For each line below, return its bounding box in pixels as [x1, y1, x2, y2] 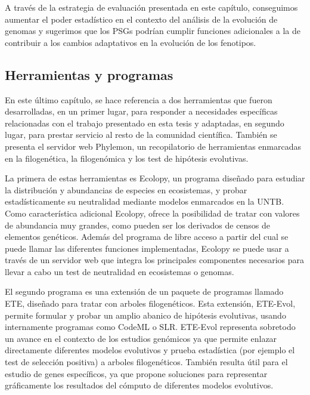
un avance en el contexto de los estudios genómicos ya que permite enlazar [5, 332, 277, 344]
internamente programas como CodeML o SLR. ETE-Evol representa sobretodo [5, 320, 296, 333]
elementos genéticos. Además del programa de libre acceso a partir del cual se [5, 230, 289, 243]
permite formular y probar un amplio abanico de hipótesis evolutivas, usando [5, 308, 286, 321]
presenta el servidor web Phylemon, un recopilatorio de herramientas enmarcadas [5, 140, 302, 152]
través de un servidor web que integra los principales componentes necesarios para [5, 254, 305, 266]
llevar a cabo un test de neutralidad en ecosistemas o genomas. [5, 265, 234, 277]
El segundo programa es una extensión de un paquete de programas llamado [5, 285, 284, 298]
